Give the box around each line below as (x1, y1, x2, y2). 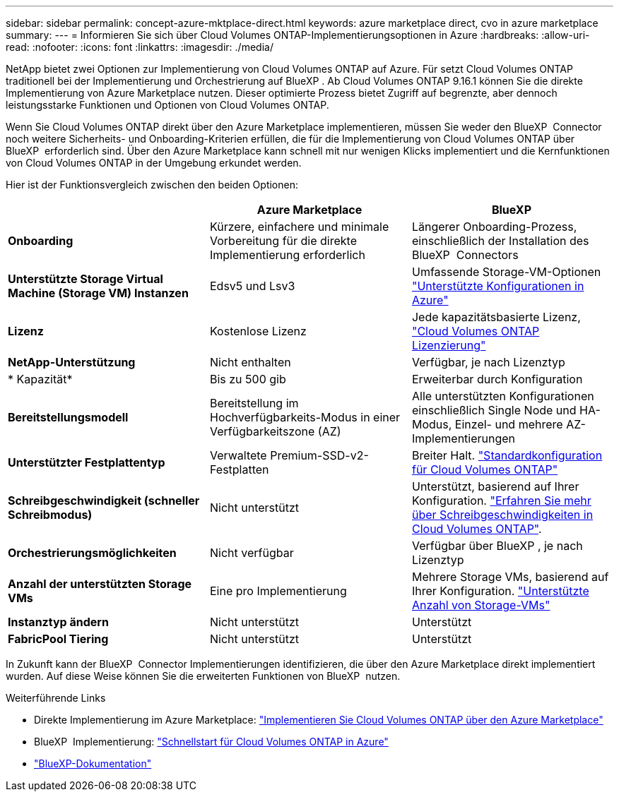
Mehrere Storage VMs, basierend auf (411, 570, 609, 584)
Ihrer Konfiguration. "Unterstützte (411, 584, 589, 598)
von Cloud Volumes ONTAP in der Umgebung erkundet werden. (6, 157, 302, 169)
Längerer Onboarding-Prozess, (411, 220, 577, 234)
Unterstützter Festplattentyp (8, 455, 165, 469)
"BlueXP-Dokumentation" (34, 757, 152, 769)
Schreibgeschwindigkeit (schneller (8, 493, 200, 508)
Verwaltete (209, 448, 267, 462)
